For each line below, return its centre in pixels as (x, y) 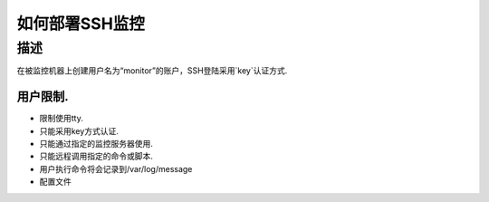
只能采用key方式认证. (79, 130)
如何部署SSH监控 (81, 24)
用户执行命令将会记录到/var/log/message (116, 168)
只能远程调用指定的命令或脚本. (96, 156)
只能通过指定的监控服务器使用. (96, 144)
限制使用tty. (61, 119)
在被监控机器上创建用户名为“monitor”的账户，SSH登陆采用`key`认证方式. (152, 71)
